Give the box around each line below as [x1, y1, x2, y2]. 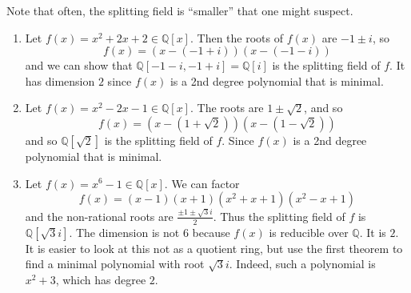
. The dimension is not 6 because [69, 223, 230, 240]
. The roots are [190, 99, 264, 116]
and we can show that [25, 57, 133, 74]
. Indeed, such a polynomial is [229, 255, 376, 272]
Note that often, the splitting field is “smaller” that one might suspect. [6, 2, 353, 18]
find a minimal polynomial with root [25, 255, 205, 272]
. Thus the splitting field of [213, 207, 345, 224]
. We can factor [164, 175, 240, 191]
